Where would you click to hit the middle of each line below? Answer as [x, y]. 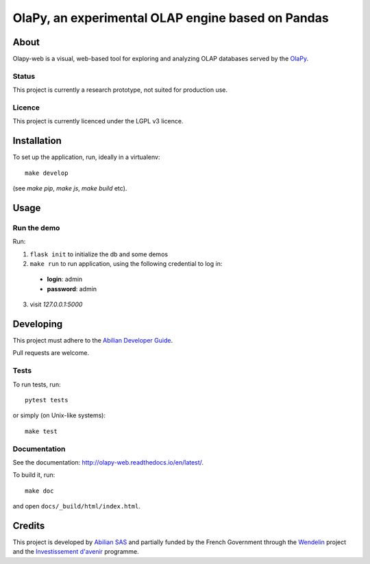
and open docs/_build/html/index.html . [76, 506]
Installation [37, 141]
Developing [38, 324]
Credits [29, 525]
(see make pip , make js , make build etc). [70, 188]
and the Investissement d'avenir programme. [76, 552]
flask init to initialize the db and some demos [99, 254]
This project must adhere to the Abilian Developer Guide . [93, 341]
